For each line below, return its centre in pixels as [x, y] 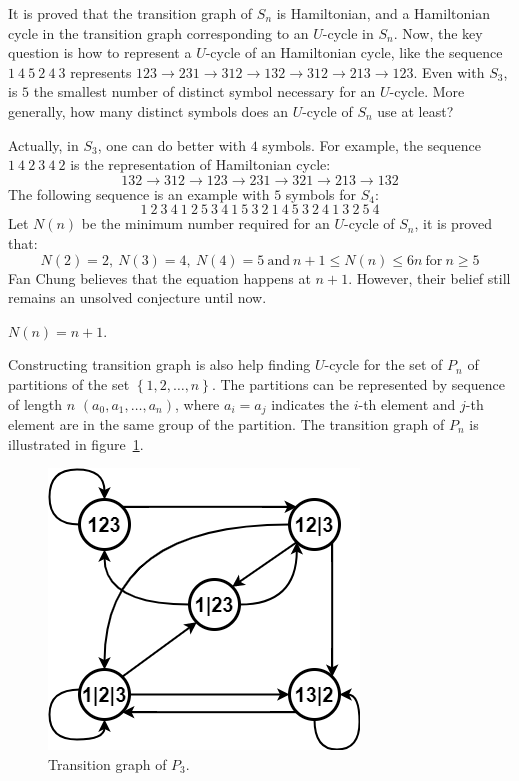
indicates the [310, 403]
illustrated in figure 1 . [76, 443]
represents [101, 71]
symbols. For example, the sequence [371, 144]
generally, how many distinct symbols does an [148, 110]
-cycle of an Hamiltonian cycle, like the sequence [354, 52]
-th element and [407, 403]
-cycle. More [427, 91]
